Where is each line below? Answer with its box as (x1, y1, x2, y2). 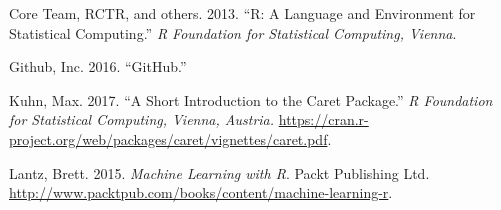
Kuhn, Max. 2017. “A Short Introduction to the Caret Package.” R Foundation (9, 89, 493, 110)
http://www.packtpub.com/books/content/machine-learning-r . (9, 182, 393, 203)
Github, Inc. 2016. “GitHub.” (9, 56, 187, 77)
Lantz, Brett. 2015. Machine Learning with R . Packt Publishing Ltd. (9, 162, 430, 183)
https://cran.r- (278, 109, 369, 130)
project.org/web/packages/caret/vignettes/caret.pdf (9, 128, 328, 149)
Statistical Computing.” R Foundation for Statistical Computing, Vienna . (9, 22, 457, 43)
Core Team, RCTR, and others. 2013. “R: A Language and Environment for (9, 3, 476, 23)
